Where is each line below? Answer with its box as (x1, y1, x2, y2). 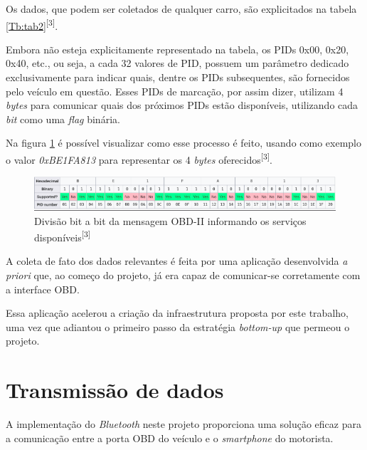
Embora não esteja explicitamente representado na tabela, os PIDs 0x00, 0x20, (6, 41, 349, 56)
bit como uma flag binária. (6, 111, 120, 126)
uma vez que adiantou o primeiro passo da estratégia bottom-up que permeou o (6, 319, 350, 334)
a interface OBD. (6, 281, 80, 296)
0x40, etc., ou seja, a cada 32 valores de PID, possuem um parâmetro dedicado (6, 56, 349, 70)
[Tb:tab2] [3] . (6, 16, 58, 33)
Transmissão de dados (6, 375, 224, 404)
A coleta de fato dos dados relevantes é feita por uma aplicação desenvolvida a (6, 253, 348, 268)
